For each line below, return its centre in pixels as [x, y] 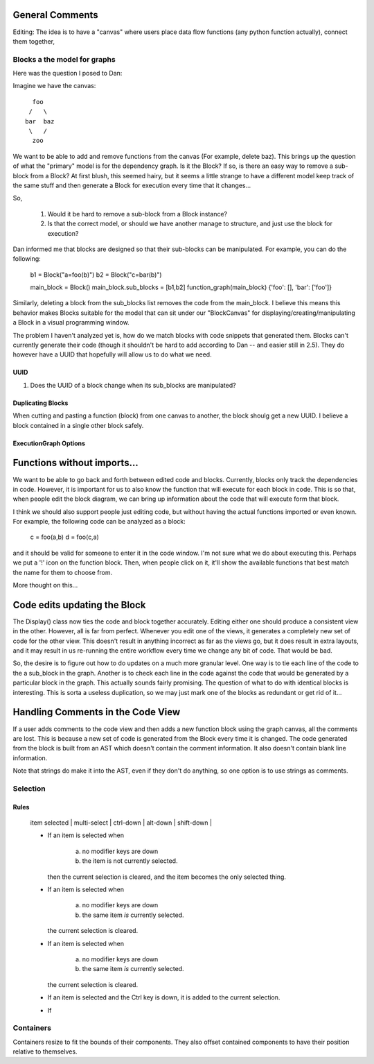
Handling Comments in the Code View [97, 712]
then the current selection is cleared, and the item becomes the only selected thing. [167, 877]
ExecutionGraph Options [49, 443]
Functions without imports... [75, 463]
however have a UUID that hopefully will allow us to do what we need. [112, 354]
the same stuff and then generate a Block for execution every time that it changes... [132, 185]
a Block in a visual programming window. [71, 323]
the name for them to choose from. [63, 572]
